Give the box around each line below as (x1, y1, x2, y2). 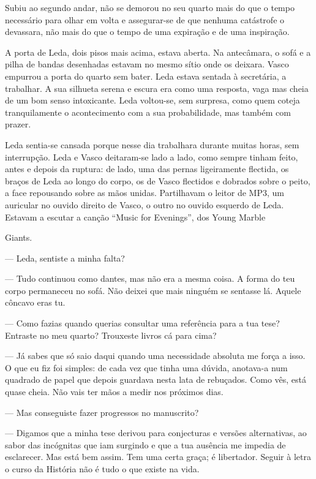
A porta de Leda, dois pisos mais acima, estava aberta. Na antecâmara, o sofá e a (5, 45, 311, 58)
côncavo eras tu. (5, 296, 66, 309)
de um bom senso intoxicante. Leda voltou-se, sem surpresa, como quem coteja (5, 94, 300, 107)
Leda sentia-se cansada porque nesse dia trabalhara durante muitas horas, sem (5, 138, 299, 151)
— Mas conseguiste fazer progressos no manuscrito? (5, 405, 199, 418)
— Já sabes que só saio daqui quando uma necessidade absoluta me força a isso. (5, 349, 306, 362)
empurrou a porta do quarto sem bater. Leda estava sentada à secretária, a (5, 69, 287, 82)
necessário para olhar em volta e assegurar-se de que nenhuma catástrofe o (5, 13, 285, 26)
